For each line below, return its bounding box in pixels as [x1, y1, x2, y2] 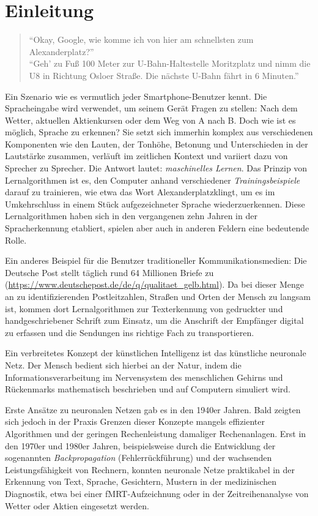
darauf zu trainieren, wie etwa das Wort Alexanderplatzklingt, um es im [5, 185, 275, 198]
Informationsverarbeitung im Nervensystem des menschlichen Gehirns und [5, 370, 283, 383]
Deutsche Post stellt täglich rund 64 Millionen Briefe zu [5, 266, 214, 279]
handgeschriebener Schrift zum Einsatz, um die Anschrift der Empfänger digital [5, 314, 304, 327]
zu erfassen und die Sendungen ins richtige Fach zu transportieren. [5, 326, 254, 338]
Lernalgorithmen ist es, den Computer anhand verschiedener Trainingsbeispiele [5, 173, 300, 186]
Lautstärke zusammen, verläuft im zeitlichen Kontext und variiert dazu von [5, 149, 288, 162]
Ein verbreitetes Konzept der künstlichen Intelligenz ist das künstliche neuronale [5, 346, 306, 359]
